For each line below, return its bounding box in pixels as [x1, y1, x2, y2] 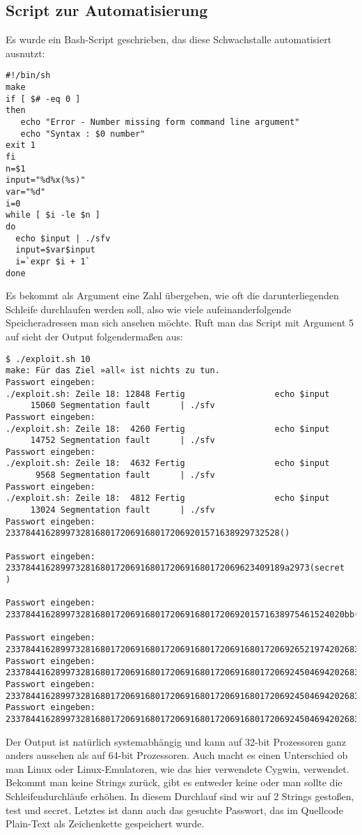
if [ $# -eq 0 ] [6, 93, 81, 104]
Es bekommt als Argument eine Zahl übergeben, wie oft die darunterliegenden [6, 288, 339, 303]
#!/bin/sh [6, 70, 51, 81]
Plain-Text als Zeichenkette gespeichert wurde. [6, 816, 205, 831]
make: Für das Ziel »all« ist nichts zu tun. [6, 366, 220, 376]
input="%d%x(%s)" [6, 175, 86, 186]
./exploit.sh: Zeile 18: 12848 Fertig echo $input [6, 389, 330, 399]
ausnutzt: [6, 45, 45, 60]
